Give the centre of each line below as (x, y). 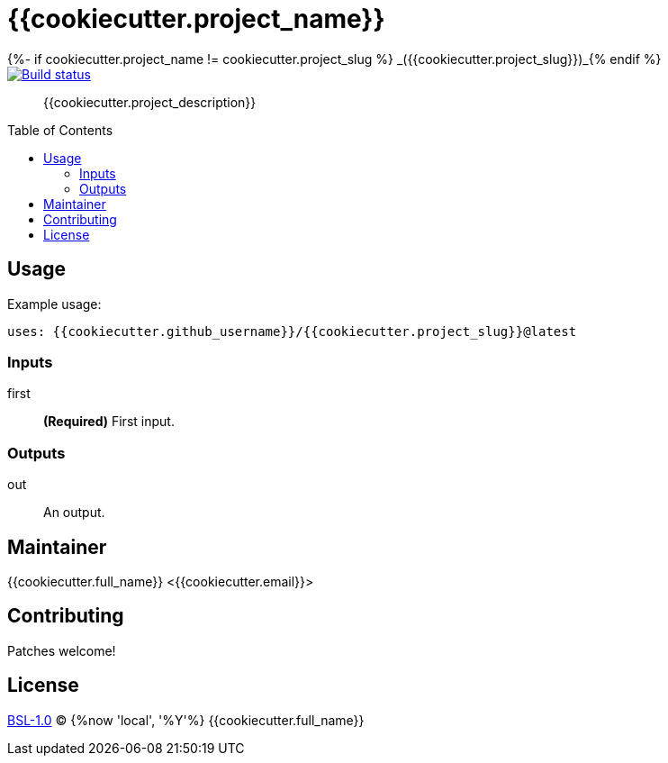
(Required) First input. (109, 422)
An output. (74, 513)
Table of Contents (60, 130)
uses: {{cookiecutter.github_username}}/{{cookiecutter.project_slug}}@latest (292, 331)
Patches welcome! (62, 650)
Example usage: (54, 304)
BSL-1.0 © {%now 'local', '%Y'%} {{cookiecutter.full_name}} (186, 720)
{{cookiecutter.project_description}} (150, 102)
